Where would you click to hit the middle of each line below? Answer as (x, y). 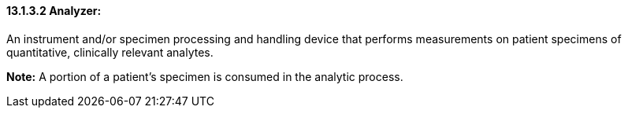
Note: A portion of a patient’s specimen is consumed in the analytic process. (205, 76)
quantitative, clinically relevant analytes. (110, 52)
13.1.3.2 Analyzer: (54, 11)
